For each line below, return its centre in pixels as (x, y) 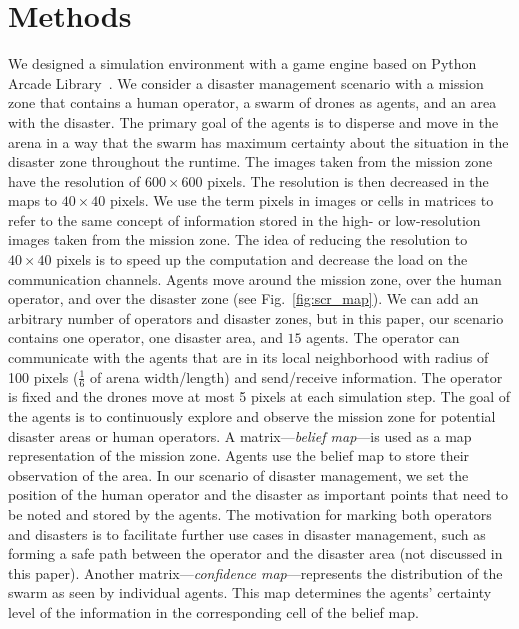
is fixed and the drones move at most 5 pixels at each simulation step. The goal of (259, 396)
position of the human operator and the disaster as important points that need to (258, 494)
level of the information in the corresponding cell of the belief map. (213, 611)
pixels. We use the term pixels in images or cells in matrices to (301, 200)
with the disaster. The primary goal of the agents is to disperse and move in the (253, 121)
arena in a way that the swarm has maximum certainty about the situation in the (258, 141)
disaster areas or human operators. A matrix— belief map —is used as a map (240, 435)
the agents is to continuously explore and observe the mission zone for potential (252, 416)
